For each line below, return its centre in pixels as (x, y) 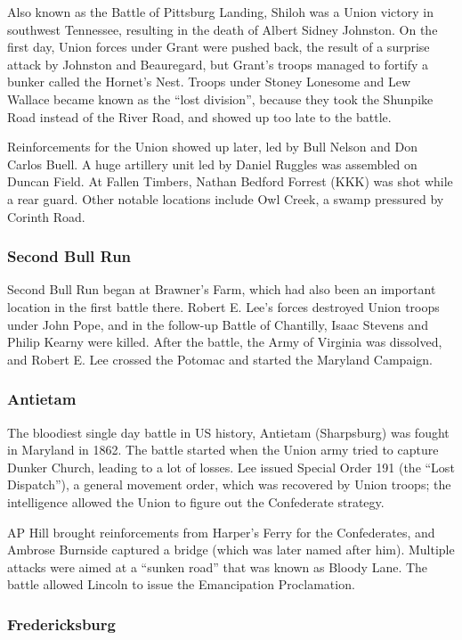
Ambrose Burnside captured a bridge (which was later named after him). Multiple (231, 550)
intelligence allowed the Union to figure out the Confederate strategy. (196, 501)
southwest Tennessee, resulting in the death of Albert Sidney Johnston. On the (223, 29)
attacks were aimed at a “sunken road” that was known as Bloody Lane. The (218, 566)
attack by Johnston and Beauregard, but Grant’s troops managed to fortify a (218, 64)
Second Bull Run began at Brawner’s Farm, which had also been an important (222, 289)
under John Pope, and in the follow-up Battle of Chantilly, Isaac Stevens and (218, 324)
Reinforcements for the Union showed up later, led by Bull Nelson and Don (212, 147)
